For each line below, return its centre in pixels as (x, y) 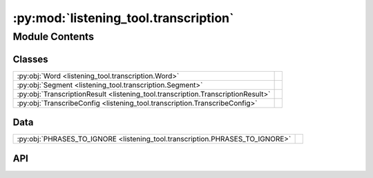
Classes (30, 59)
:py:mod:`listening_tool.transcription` (123, 18)
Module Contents (54, 37)
